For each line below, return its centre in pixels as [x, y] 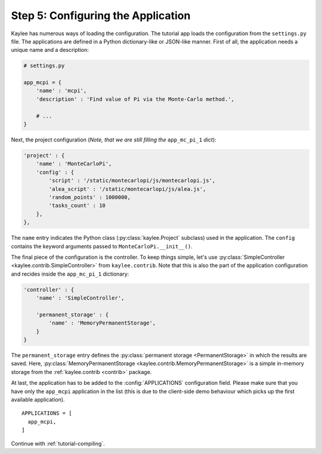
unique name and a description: [50, 50]
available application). [38, 399]
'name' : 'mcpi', [61, 91]
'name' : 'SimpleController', [80, 298]
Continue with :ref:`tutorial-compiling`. [58, 443]
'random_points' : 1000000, [90, 197]
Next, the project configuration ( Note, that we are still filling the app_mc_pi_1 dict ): [114, 140]
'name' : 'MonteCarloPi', [74, 164]
